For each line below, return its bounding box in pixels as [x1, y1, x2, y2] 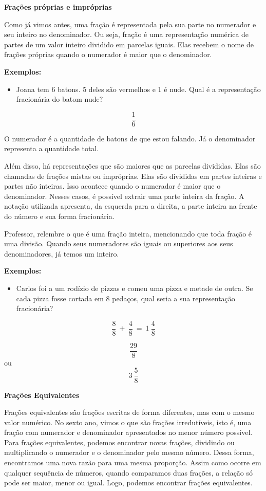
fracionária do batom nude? [16, 94, 103, 104]
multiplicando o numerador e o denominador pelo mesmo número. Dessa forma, [4, 447, 254, 458]
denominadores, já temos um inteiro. [4, 248, 119, 259]
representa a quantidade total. [4, 143, 99, 154]
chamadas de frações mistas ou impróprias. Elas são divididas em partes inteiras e [4, 170, 262, 181]
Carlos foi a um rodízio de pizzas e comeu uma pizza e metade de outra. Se [16, 282, 253, 293]
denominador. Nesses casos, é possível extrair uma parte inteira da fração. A [4, 190, 244, 201]
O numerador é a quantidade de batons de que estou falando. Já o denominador [4, 133, 256, 143]
